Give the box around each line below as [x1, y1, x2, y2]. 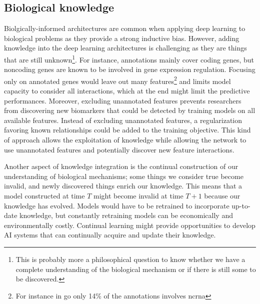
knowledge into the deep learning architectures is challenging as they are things [4, 42, 247, 53]
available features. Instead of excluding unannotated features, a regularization [4, 114, 242, 125]
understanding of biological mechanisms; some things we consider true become [4, 170, 243, 181]
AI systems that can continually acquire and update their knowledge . [4, 229, 216, 240]
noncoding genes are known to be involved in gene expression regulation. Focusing [4, 64, 255, 74]
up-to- [231, 200, 250, 210]
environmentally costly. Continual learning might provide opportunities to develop [4, 219, 255, 230]
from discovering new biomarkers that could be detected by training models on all [4, 105, 255, 115]
